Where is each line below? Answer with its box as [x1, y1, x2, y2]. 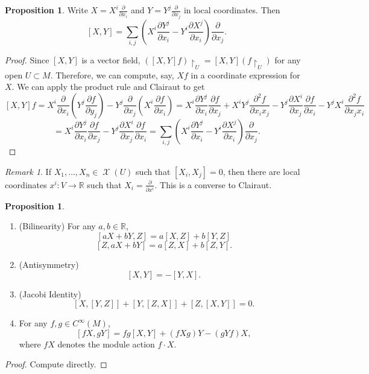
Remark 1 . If [5, 165, 51, 177]
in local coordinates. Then [183, 4, 280, 16]
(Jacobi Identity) [19, 287, 81, 300]
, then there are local [222, 165, 300, 177]
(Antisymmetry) [19, 258, 79, 271]
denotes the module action [57, 337, 155, 350]
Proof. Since [5, 54, 49, 66]
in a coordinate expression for [191, 68, 300, 81]
